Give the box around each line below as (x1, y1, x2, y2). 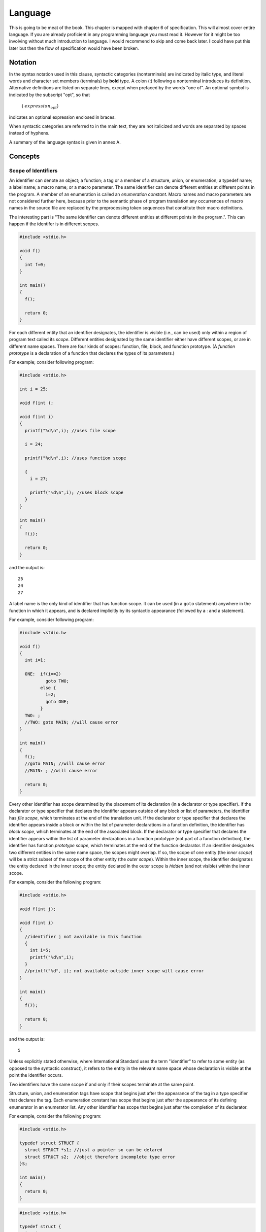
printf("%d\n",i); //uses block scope (30, 490, 124, 495)
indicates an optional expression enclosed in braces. (9, 114, 116, 120)
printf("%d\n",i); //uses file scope (25, 428, 116, 433)
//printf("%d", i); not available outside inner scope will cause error (25, 968, 204, 974)
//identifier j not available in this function (25, 934, 142, 939)
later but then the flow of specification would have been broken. (9, 45, 139, 51)
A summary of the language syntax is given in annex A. (9, 139, 121, 145)
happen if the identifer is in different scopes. (9, 221, 100, 227)
